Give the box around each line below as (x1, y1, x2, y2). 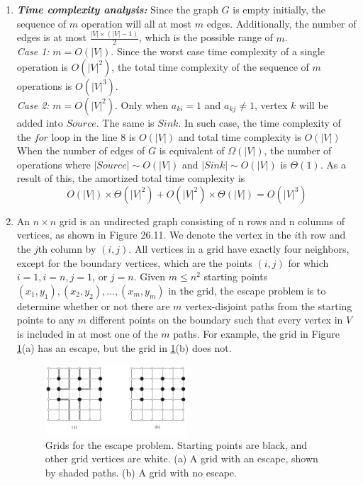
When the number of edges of (16, 143, 145, 158)
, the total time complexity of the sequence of (111, 59, 309, 74)
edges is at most (16, 30, 86, 45)
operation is (16, 59, 68, 74)
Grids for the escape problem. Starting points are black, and (45, 437, 308, 452)
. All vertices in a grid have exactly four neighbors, (128, 241, 350, 256)
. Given (133, 269, 166, 284)
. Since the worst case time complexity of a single (111, 44, 325, 59)
